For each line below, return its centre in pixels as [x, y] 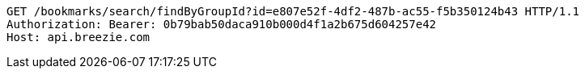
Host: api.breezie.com [78, 37]
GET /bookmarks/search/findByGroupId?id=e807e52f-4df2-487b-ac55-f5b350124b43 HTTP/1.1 [293, 11]
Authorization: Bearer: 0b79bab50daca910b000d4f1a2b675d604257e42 [222, 24]
